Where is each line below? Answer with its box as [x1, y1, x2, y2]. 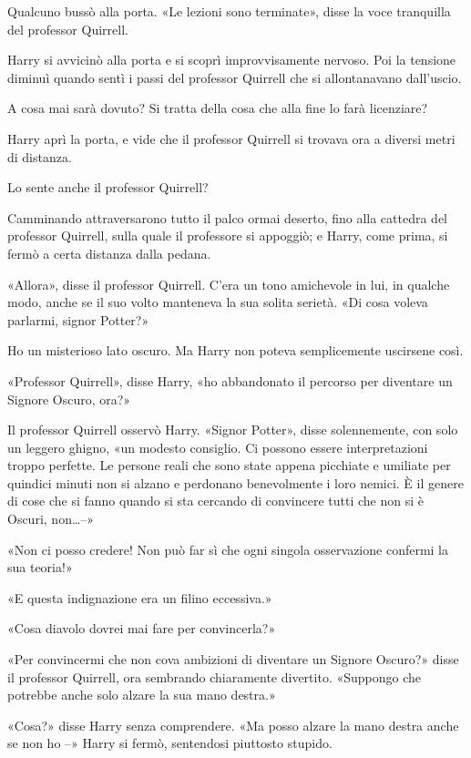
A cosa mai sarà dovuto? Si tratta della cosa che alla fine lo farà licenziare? [7, 98, 428, 118]
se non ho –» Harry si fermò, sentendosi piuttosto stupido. [7, 733, 333, 753]
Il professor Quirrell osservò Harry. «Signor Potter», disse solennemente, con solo [7, 420, 458, 439]
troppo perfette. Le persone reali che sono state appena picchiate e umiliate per [7, 456, 451, 475]
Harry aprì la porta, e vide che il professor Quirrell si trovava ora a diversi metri [7, 128, 456, 148]
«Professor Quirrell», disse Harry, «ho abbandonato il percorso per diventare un [7, 371, 453, 390]
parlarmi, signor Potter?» [7, 310, 149, 329]
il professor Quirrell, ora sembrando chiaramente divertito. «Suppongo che [7, 667, 422, 686]
